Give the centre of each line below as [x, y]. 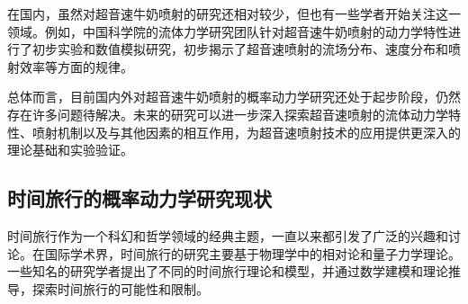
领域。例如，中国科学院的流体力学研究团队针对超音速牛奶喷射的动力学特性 [228, 31]
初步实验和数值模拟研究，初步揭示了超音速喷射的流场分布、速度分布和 [240, 49]
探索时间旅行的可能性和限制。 [120, 288]
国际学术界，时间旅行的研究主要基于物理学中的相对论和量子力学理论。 [252, 253]
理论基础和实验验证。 [70, 150]
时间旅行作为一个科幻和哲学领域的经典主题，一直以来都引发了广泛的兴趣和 [228, 235]
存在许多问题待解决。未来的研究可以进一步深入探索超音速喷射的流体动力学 [228, 114]
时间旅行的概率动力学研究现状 [139, 198]
